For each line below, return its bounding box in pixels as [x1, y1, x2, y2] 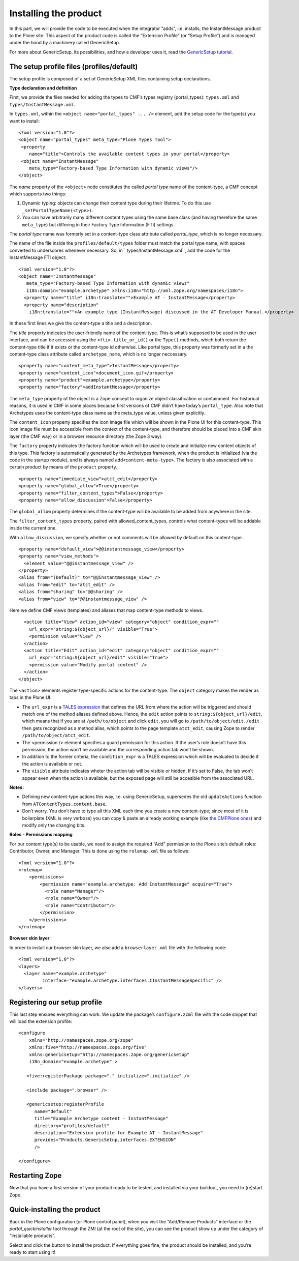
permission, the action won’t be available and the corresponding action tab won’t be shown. [22, 747, 214, 753]
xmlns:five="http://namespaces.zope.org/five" [28, 1044, 147, 1050]
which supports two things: [9, 191, 67, 197]
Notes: [9, 784, 24, 790]
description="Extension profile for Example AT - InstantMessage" [34, 1130, 203, 1135]
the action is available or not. [22, 760, 83, 767]
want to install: [9, 118, 40, 124]
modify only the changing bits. [22, 822, 86, 828]
